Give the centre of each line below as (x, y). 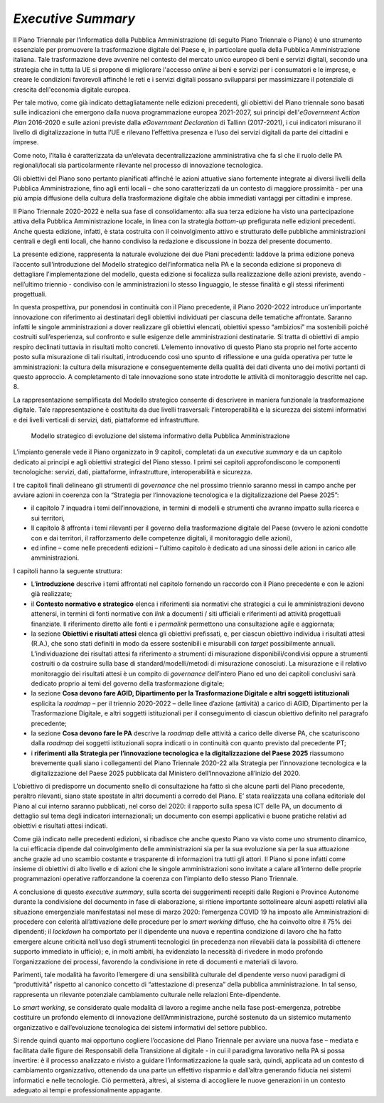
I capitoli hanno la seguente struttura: (68, 571)
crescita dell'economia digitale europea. (72, 90)
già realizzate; (52, 594)
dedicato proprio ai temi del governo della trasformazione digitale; (128, 683)
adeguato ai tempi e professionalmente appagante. (88, 1090)
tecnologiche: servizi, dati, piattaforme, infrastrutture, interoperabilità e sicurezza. (133, 472)
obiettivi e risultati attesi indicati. (60, 826)
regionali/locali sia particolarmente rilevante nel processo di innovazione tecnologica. (138, 165)
